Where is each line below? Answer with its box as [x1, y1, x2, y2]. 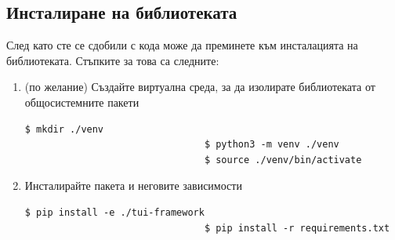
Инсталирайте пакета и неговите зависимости [24, 177, 242, 194]
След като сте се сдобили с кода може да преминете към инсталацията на [6, 37, 358, 53]
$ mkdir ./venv [24, 123, 104, 135]
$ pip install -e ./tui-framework [24, 206, 205, 218]
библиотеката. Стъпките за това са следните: [6, 52, 219, 68]
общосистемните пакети [24, 93, 140, 110]
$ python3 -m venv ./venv [204, 139, 339, 151]
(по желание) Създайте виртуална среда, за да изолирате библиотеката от [24, 78, 375, 95]
